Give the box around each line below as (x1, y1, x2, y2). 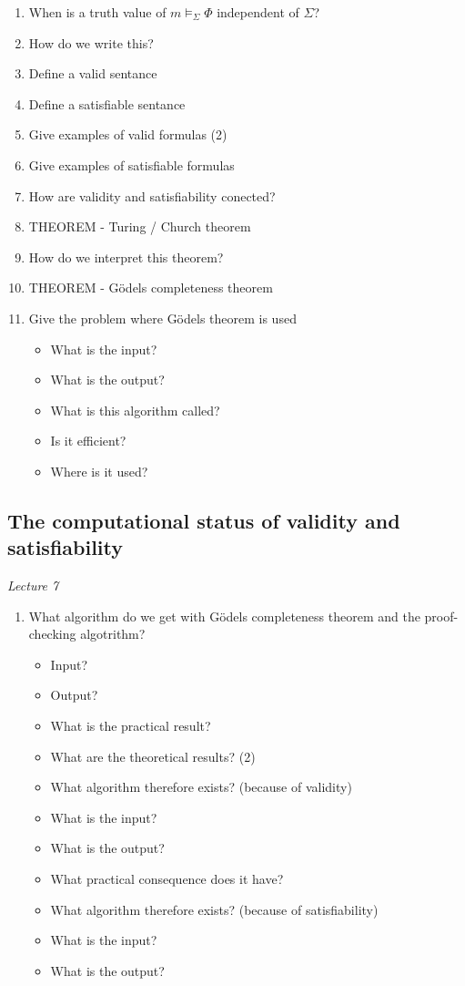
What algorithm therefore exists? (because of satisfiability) (50, 899, 379, 919)
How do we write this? (28, 33, 154, 52)
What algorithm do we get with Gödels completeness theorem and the (28, 606, 420, 625)
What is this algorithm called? (50, 400, 220, 419)
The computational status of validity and (7, 506, 400, 534)
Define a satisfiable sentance (28, 94, 186, 113)
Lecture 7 (7, 576, 59, 595)
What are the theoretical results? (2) (50, 746, 256, 765)
